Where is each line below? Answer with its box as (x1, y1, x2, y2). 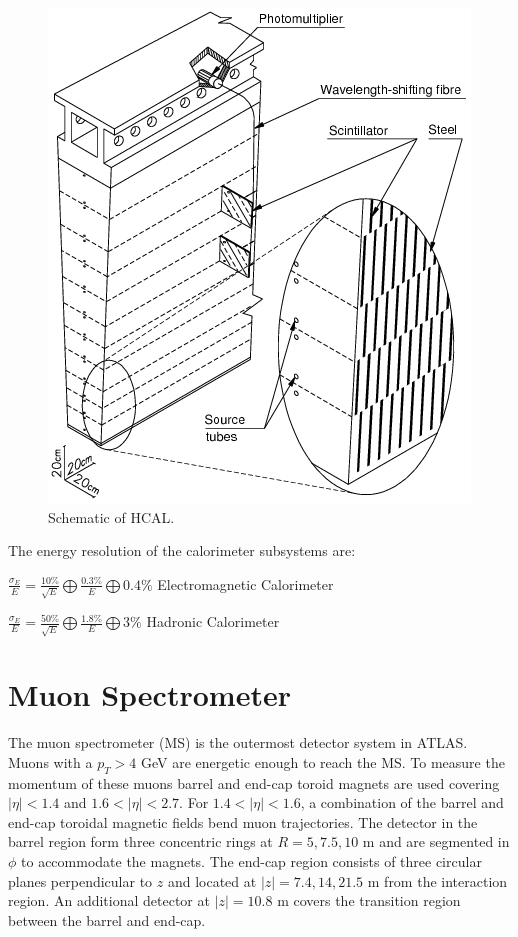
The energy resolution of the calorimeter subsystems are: (8, 540, 356, 561)
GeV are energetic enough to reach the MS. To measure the (141, 751, 505, 772)
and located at (167, 870, 257, 891)
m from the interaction (367, 870, 508, 891)
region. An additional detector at (8, 890, 210, 911)
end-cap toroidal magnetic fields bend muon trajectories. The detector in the (8, 811, 478, 832)
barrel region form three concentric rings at (8, 831, 273, 852)
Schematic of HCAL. (48, 506, 175, 527)
